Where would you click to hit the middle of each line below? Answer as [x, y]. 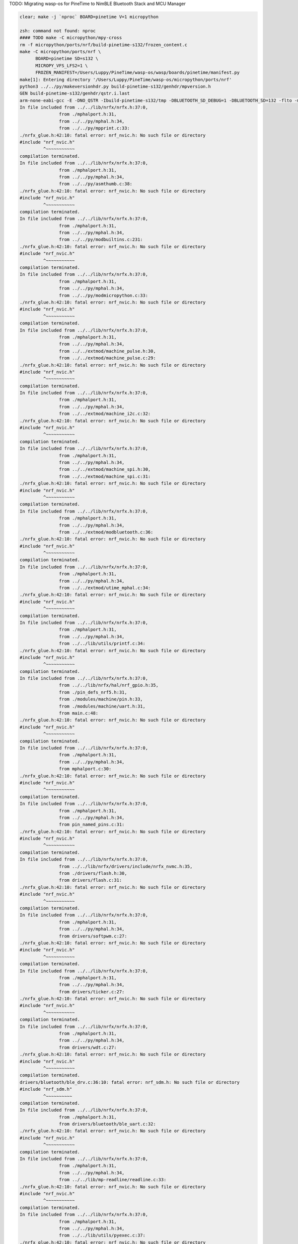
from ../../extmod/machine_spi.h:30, [105, 469]
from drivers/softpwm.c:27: [93, 936]
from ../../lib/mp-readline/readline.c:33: [112, 1180]
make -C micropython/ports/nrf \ [60, 52]
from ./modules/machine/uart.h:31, [102, 706]
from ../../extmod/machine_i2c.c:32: [105, 414]
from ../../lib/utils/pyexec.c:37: [102, 1236]
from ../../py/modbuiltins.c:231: [101, 240]
